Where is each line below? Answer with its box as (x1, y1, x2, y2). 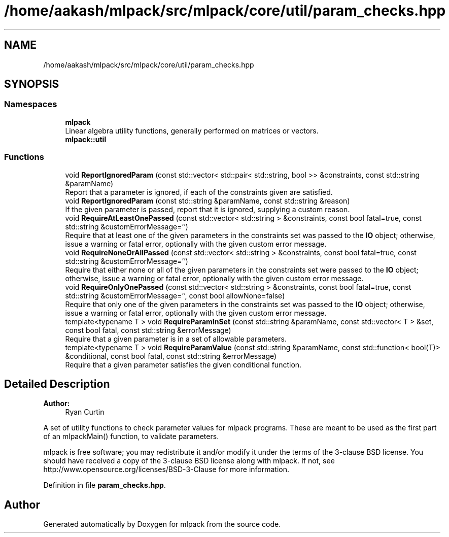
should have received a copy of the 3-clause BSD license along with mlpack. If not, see (43, 456, 335, 465)
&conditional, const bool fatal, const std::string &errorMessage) (65, 351, 277, 360)
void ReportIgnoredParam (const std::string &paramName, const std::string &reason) (65, 196, 350, 205)
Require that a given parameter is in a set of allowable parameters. (65, 334, 287, 343)
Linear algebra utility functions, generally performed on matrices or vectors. (65, 126, 319, 135)
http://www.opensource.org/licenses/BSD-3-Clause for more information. (43, 465, 289, 474)
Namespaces (4, 99, 57, 110)
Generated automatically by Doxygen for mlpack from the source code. (43, 520, 281, 529)
